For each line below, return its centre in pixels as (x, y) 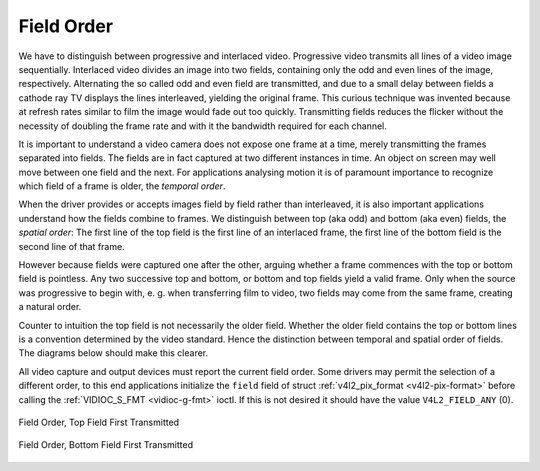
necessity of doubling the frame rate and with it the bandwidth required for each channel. (202, 126)
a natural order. (50, 307)
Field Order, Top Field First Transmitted (99, 422)
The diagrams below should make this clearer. (113, 353)
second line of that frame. (71, 246)
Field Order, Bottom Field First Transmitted (106, 445)
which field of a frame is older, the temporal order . (122, 186)
